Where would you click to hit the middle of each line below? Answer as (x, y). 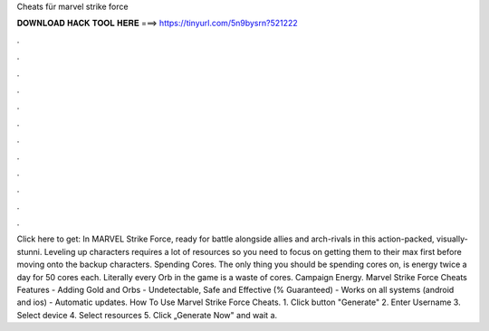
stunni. (29, 251)
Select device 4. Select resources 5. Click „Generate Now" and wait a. (147, 315)
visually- (452, 239)
